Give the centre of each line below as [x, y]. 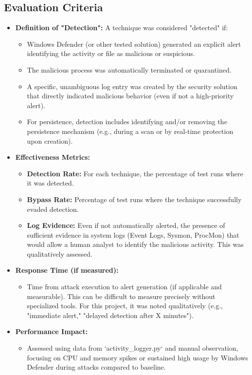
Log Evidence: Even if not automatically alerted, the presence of [126, 225]
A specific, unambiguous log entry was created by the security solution [132, 86]
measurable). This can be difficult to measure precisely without [121, 296]
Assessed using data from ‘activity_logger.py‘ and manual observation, [133, 348]
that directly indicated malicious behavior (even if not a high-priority [130, 96]
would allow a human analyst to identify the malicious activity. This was [135, 244]
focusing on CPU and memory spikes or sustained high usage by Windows [137, 357]
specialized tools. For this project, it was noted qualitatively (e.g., [125, 306]
